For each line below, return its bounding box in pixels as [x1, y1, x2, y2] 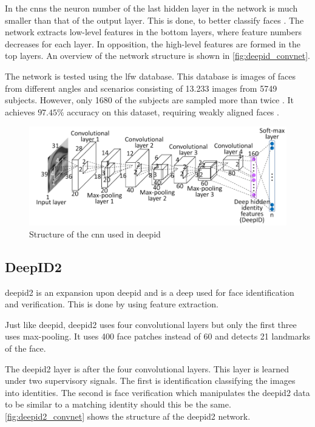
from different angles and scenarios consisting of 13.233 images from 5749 [5, 81, 277, 94]
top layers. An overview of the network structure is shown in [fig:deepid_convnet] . [5, 49, 310, 62]
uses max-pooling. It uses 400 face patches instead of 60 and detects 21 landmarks [5, 330, 311, 343]
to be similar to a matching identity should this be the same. [5, 398, 231, 411]
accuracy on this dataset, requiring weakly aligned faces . [67, 105, 279, 118]
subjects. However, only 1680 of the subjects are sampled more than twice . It [5, 94, 294, 106]
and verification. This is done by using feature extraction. [5, 298, 218, 310]
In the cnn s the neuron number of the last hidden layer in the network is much [5, 2, 298, 14]
